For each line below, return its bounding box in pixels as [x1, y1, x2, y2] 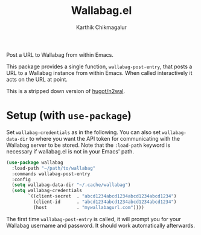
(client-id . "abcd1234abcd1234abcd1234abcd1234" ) [33, 199, 177, 205]
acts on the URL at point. [6, 76, 68, 83]
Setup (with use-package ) [6, 109, 132, 123]
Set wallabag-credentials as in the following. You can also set [6, 128, 161, 136]
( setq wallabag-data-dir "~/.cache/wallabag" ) [11, 182, 131, 188]
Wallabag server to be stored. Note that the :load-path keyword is [6, 141, 171, 149]
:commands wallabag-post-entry [11, 170, 91, 177]
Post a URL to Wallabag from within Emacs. [6, 51, 113, 58]
